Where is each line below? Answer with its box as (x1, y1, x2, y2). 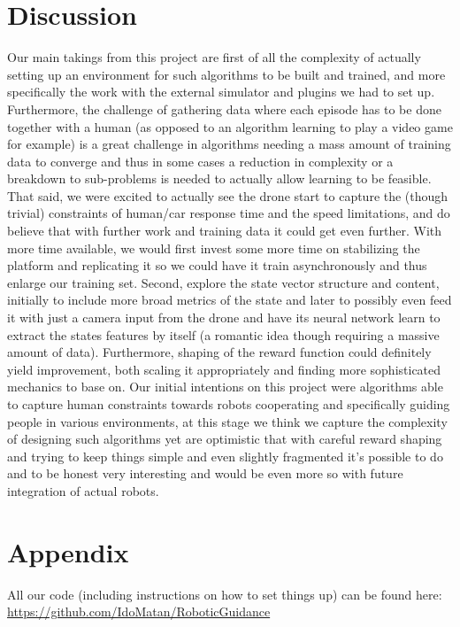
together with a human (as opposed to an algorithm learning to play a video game (7, 117, 453, 135)
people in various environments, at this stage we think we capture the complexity (7, 412, 448, 430)
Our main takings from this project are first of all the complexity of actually (7, 48, 421, 66)
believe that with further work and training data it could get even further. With (7, 221, 442, 240)
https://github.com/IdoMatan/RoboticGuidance (7, 602, 271, 621)
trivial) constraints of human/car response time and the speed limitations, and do (7, 204, 450, 222)
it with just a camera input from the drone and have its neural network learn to (7, 308, 441, 327)
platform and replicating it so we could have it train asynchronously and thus (7, 256, 427, 275)
